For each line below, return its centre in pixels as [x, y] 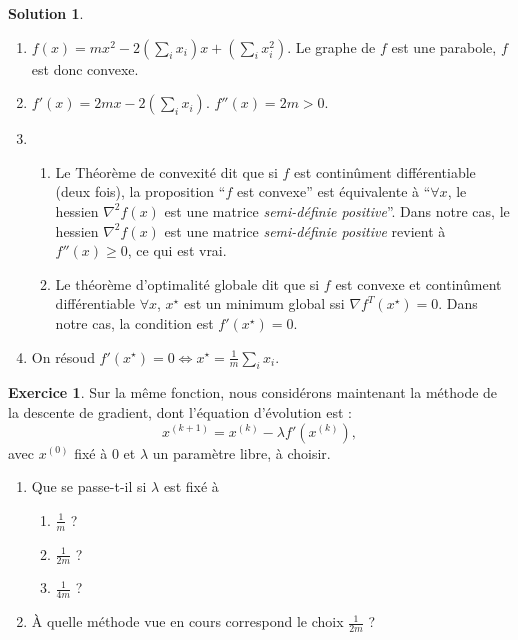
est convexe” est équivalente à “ [333, 191]
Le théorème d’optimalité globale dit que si [187, 283]
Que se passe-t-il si [89, 486]
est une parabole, [444, 46]
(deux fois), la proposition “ [140, 191]
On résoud [63, 356]
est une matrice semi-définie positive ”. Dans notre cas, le [337, 210]
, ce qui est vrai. [177, 250]
